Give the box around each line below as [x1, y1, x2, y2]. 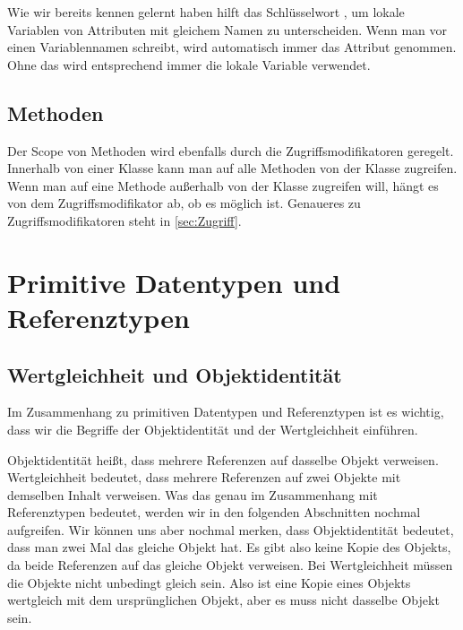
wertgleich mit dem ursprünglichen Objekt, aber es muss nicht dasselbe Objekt [7, 591, 440, 609]
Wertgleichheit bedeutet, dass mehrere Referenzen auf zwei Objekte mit [7, 468, 401, 487]
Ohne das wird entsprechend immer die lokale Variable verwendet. [7, 55, 371, 73]
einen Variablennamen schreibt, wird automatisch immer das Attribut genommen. [7, 38, 457, 56]
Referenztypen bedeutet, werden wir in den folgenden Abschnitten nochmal [7, 503, 421, 522]
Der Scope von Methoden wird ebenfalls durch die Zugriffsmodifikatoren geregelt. [7, 141, 454, 160]
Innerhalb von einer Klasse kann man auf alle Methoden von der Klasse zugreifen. [7, 159, 458, 177]
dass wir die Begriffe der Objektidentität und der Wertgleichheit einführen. [7, 419, 418, 438]
